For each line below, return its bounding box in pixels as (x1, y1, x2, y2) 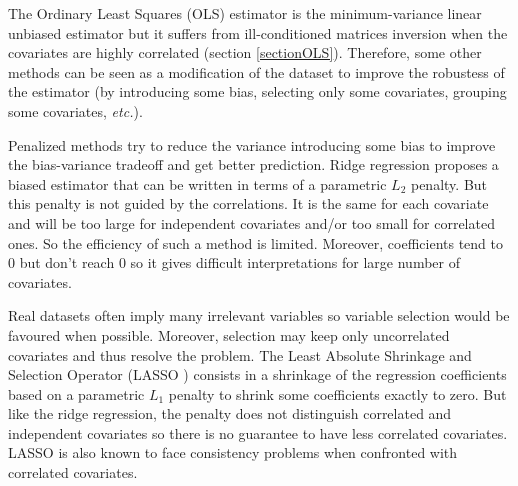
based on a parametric (8, 383, 145, 404)
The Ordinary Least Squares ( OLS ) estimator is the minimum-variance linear (8, 3, 482, 23)
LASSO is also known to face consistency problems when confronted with (8, 442, 458, 463)
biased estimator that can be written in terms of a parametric (8, 173, 387, 194)
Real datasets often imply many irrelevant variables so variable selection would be (8, 305, 510, 326)
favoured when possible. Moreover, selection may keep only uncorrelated (8, 324, 450, 345)
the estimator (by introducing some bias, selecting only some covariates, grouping (8, 81, 507, 102)
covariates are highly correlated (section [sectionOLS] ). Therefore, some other (8, 42, 482, 63)
